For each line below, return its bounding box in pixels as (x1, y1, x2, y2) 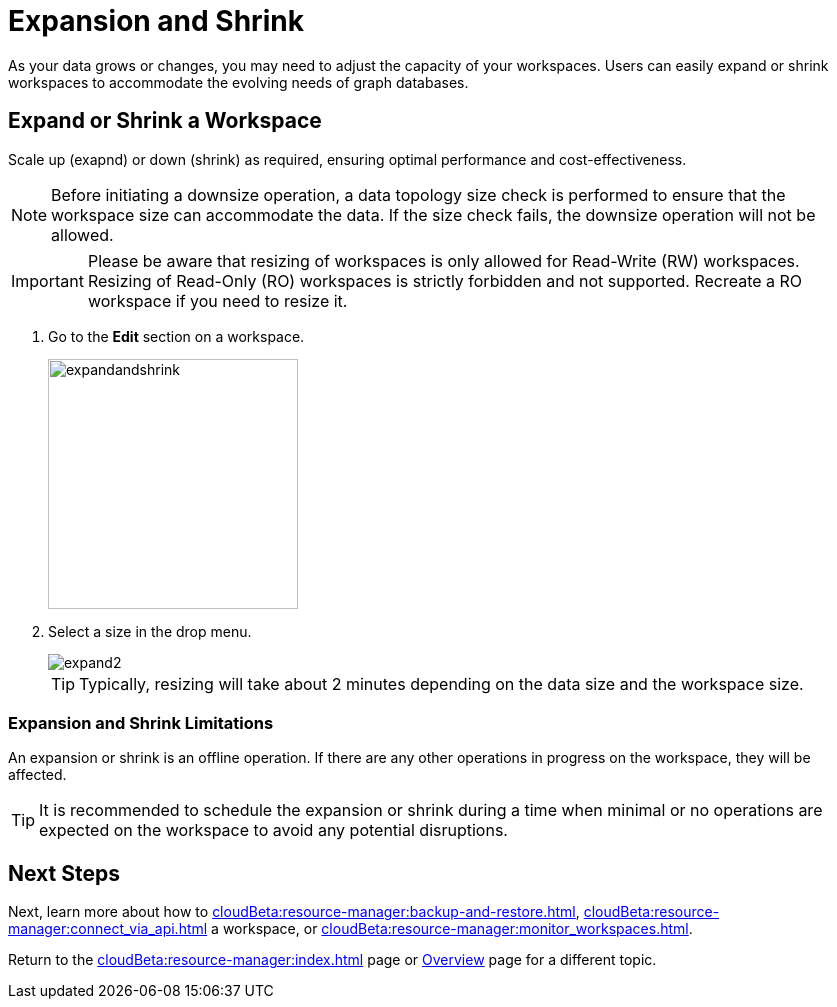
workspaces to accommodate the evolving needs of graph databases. (8, 73, 469, 91)
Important (11, 270, 84, 291)
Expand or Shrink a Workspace (8, 108, 322, 134)
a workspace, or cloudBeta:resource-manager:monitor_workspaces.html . (211, 920, 693, 938)
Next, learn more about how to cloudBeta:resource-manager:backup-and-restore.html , (8, 903, 580, 921)
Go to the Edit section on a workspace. (48, 327, 305, 345)
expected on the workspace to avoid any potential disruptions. (39, 820, 508, 841)
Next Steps (8, 860, 120, 886)
